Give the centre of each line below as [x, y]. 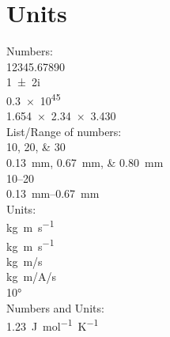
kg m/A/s [32, 276]
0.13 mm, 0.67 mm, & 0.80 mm [85, 162]
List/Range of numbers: [64, 131]
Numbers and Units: [55, 307]
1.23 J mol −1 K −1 [53, 325]
